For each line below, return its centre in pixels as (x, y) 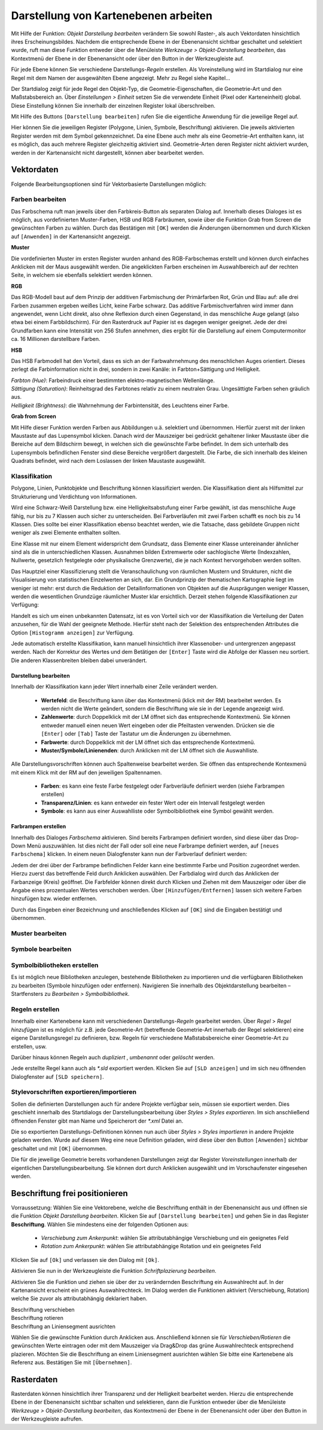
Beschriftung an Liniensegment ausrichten (63, 1326)
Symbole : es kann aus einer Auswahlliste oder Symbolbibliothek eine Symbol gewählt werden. (158, 811)
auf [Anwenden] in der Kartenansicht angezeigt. (71, 236)
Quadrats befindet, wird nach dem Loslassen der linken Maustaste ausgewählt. (109, 461)
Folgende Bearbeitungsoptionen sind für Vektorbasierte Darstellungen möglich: (109, 184)
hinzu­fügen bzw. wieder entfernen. (54, 899)
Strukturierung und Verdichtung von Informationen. (74, 496)
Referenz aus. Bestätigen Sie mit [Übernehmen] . (71, 1362)
